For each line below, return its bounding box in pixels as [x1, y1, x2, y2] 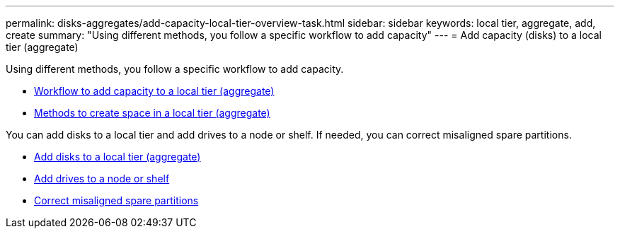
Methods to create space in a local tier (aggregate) [34, 107, 270, 119]
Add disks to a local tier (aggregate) [34, 151, 201, 163]
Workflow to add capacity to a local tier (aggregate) [34, 85, 275, 97]
